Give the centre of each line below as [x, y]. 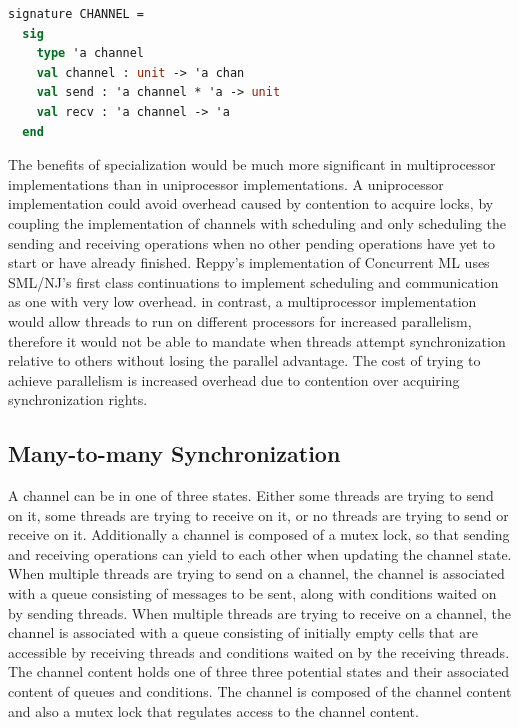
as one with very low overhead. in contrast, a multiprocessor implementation [242, 301]
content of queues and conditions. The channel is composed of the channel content [260, 691]
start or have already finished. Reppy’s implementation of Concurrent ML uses [249, 262]
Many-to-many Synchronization [174, 453]
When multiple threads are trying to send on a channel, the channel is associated [256, 573]
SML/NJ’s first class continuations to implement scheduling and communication [253, 281]
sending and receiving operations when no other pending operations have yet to [251, 242]
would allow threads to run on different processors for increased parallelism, [240, 320]
